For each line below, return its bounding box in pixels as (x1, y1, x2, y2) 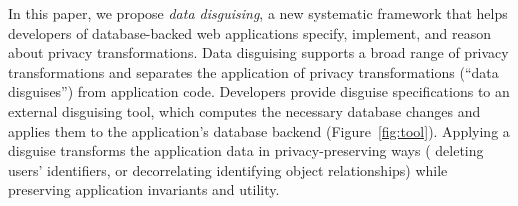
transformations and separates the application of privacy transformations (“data (8, 61, 499, 82)
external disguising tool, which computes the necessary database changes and (8, 100, 481, 121)
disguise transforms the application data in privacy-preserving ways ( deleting (8, 140, 484, 161)
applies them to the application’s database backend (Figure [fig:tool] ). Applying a (8, 120, 510, 141)
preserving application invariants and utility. (8, 179, 280, 200)
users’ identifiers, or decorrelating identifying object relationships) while (8, 159, 448, 180)
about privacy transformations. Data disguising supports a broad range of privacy (8, 42, 509, 63)
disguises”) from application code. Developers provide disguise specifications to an (8, 81, 510, 102)
